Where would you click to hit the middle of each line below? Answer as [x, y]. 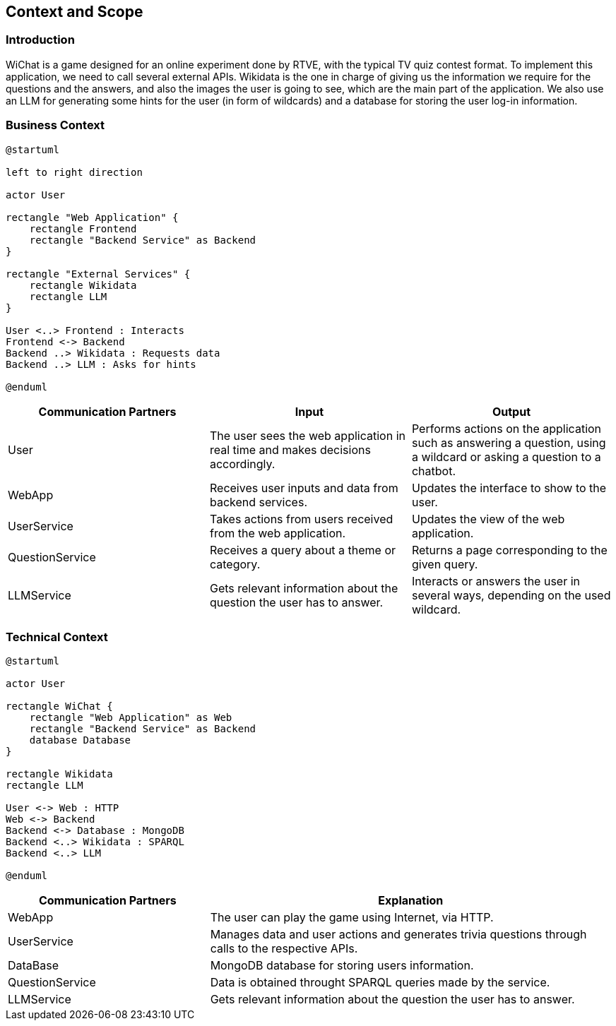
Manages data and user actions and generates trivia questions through [398, 935]
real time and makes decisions [290, 449]
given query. [445, 564]
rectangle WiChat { [59, 706]
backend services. [258, 502]
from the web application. [278, 533]
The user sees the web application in [307, 435]
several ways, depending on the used [511, 595]
